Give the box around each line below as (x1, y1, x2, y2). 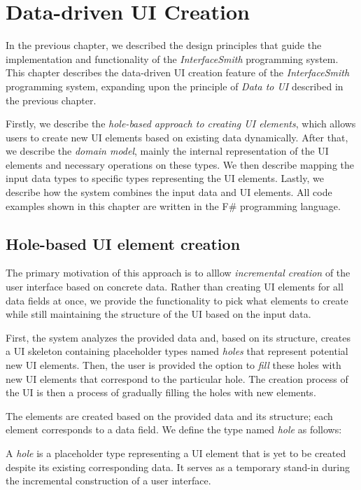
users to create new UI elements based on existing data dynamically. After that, (6, 129, 348, 144)
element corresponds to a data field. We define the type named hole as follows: (6, 422, 342, 437)
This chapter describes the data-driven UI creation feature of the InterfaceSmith (6, 65, 350, 80)
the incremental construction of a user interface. (6, 473, 211, 488)
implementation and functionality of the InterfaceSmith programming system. (6, 51, 339, 66)
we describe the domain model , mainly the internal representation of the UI (6, 143, 329, 158)
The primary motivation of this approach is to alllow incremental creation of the (6, 265, 351, 280)
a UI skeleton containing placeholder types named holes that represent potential (6, 344, 348, 358)
